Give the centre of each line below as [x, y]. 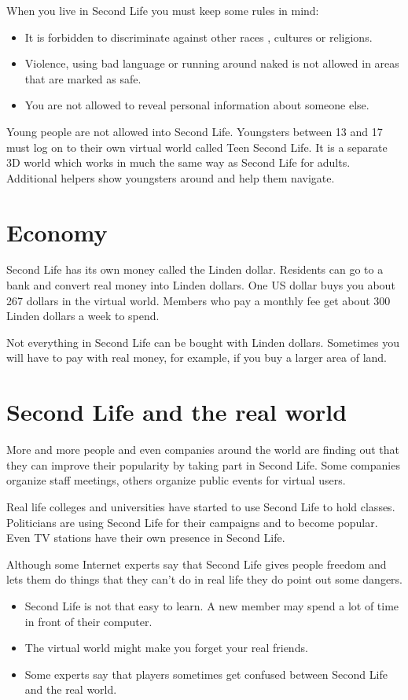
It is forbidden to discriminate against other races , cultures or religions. [198, 37]
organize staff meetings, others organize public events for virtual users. [176, 480]
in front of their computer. [88, 621]
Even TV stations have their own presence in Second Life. [146, 538]
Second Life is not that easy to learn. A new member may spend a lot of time [212, 605]
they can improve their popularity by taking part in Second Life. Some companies [203, 464]
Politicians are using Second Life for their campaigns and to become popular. [192, 522]
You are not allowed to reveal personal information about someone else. [197, 105]
